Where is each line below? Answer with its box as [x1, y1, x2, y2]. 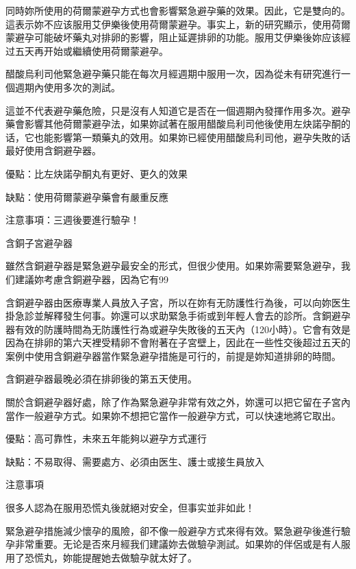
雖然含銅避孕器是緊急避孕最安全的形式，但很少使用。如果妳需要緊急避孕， [5, 258, 341, 273]
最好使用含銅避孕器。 [5, 143, 101, 158]
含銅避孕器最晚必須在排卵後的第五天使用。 [5, 372, 197, 386]
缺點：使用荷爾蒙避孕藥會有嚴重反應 [5, 189, 168, 204]
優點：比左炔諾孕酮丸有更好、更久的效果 [5, 166, 188, 180]
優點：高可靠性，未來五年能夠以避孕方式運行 [5, 431, 207, 446]
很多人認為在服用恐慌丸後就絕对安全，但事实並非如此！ [5, 500, 255, 515]
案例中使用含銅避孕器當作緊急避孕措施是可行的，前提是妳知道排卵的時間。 [5, 348, 341, 363]
